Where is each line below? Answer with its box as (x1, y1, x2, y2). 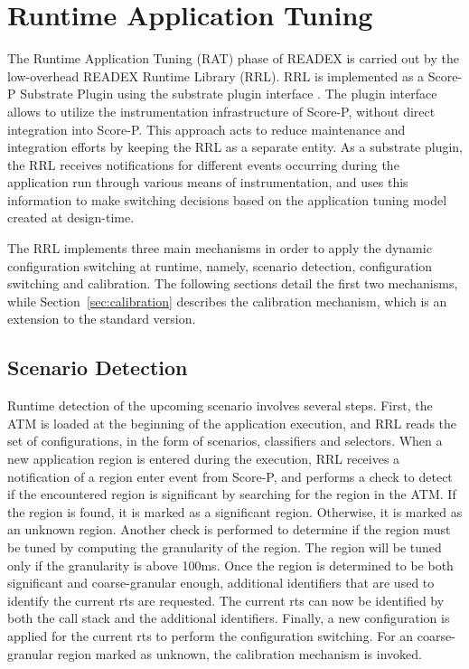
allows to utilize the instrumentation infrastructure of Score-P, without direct (7, 101, 436, 120)
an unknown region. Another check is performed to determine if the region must (7, 520, 451, 539)
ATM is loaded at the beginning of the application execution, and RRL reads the (7, 413, 457, 432)
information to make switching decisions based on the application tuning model (7, 190, 447, 209)
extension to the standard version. (7, 309, 196, 328)
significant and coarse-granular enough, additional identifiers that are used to (7, 573, 435, 592)
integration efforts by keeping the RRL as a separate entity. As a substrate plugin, (7, 137, 464, 156)
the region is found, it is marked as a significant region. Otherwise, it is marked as (7, 502, 463, 521)
